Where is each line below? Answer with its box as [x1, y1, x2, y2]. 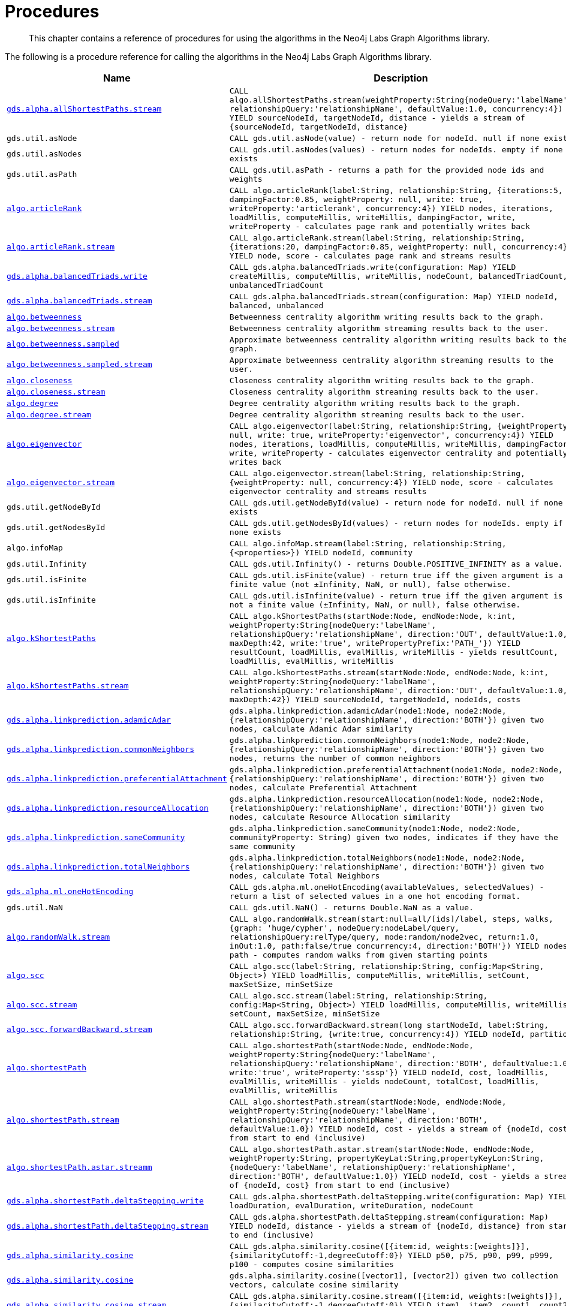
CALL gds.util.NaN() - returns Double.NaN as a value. [229, 902, 474, 912]
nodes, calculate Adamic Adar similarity [229, 724, 413, 733]
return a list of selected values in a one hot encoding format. [229, 891, 521, 901]
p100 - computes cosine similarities [229, 1259, 394, 1269]
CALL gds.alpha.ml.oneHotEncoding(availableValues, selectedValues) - [229, 882, 544, 892]
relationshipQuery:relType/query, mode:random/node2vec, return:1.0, [229, 932, 540, 941]
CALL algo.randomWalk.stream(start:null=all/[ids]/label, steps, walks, [229, 914, 553, 923]
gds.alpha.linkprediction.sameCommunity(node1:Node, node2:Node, [229, 823, 521, 833]
